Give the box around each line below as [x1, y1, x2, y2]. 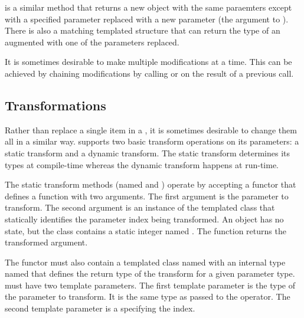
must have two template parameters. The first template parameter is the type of [5, 278, 295, 291]
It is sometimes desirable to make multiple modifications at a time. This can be [5, 55, 292, 68]
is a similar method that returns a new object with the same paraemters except [5, 1, 292, 13]
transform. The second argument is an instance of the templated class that [5, 201, 275, 214]
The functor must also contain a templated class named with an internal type [5, 255, 286, 268]
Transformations [5, 96, 106, 114]
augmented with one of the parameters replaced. [5, 35, 179, 48]
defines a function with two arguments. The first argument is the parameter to [5, 189, 289, 202]
